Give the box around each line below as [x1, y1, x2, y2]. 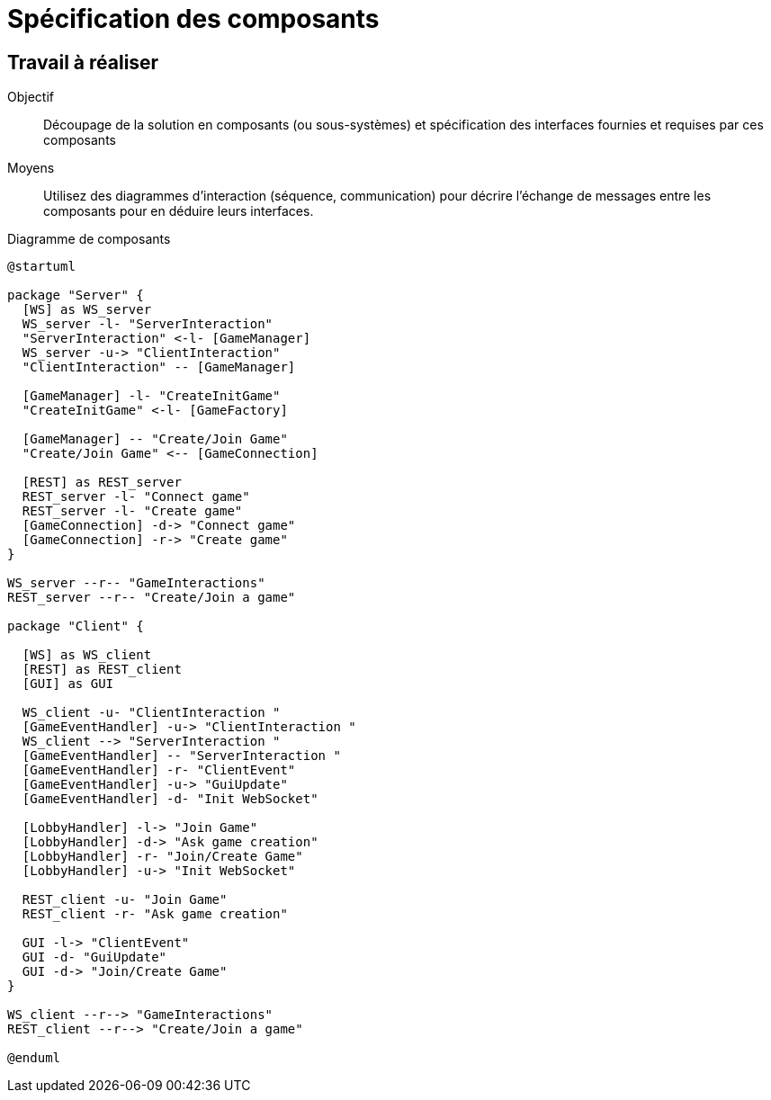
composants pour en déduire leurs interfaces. [43, 203, 314, 219]
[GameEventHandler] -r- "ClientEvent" [22, 763, 296, 778]
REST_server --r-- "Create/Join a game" [7, 590, 296, 605]
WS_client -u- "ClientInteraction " [22, 705, 281, 720]
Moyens [7, 160, 55, 176]
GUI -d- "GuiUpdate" [22, 950, 167, 965]
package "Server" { [7, 288, 144, 303]
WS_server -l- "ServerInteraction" [22, 317, 273, 332]
